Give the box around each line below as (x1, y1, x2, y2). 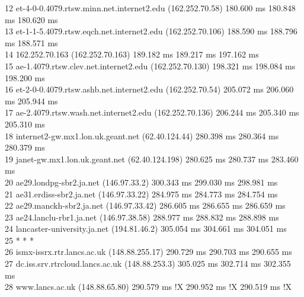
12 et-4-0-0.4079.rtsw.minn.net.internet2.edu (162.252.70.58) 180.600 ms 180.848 (5, 2, 296, 14)
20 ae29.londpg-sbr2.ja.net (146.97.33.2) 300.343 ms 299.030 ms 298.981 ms (5, 175, 278, 188)
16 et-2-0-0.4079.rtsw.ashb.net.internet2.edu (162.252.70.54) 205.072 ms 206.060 (5, 83, 294, 95)
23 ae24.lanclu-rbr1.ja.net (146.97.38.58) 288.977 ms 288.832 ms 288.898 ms (5, 210, 279, 223)
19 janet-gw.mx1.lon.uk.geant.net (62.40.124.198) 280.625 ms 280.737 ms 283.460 (5, 152, 299, 165)
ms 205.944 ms (5, 94, 58, 107)
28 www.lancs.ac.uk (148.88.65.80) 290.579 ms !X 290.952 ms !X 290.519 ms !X (5, 280, 292, 293)
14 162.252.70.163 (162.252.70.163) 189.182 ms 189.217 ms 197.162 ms (5, 48, 259, 60)
